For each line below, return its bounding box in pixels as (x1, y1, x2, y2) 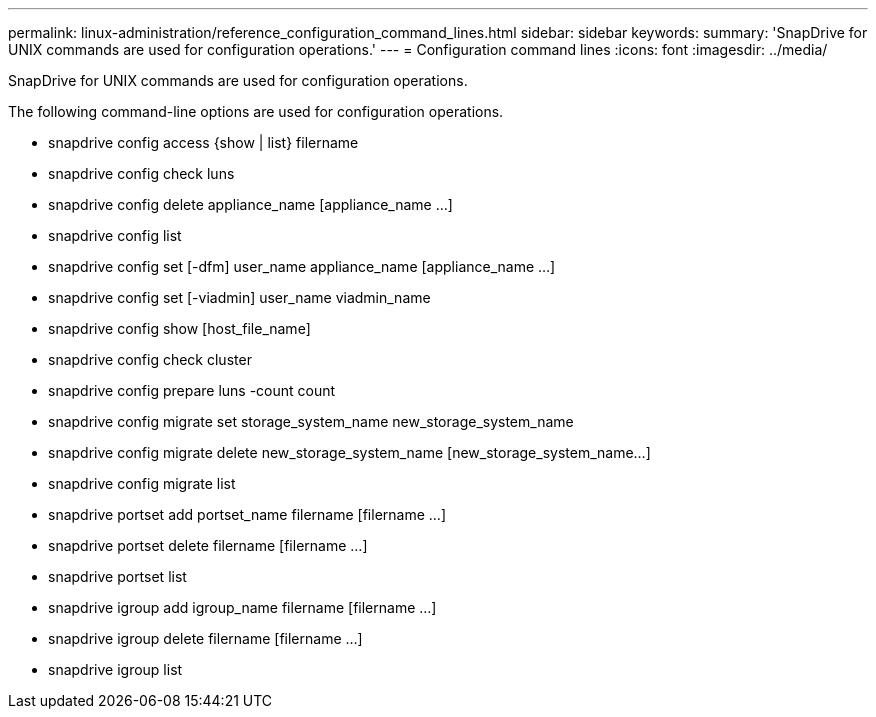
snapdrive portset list (48, 568, 187, 585)
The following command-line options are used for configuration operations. (8, 103, 504, 120)
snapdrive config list (48, 227, 182, 244)
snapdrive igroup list (48, 661, 183, 678)
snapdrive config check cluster (48, 351, 252, 368)
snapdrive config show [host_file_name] (48, 320, 311, 337)
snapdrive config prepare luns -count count (48, 382, 336, 399)
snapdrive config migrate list (48, 475, 236, 492)
